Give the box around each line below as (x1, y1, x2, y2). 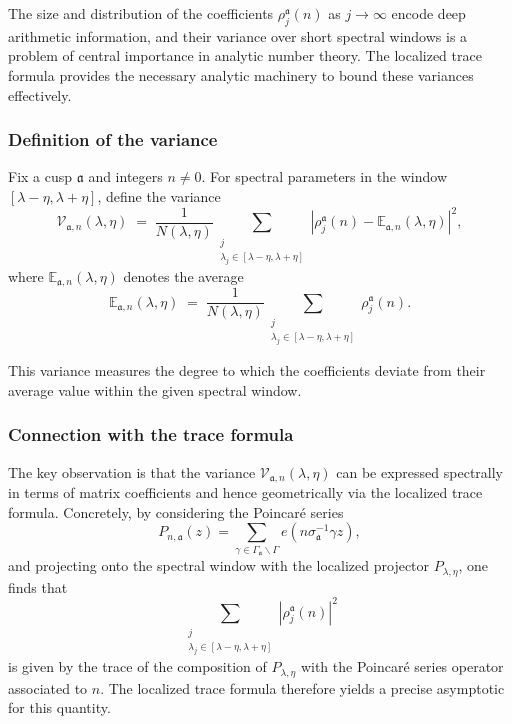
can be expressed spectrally (336, 461, 503, 482)
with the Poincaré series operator (300, 656, 504, 677)
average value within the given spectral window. (8, 379, 302, 400)
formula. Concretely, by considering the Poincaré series (8, 501, 344, 522)
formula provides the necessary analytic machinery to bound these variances (8, 64, 474, 85)
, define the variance (97, 185, 221, 206)
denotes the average (123, 265, 244, 286)
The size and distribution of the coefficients (8, 3, 274, 23)
